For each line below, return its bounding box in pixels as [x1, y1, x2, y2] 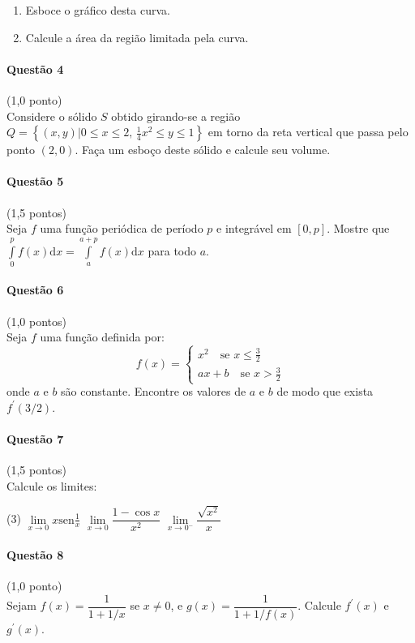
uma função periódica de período [40, 220, 203, 237]
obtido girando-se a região [111, 107, 241, 124]
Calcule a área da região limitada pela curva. [25, 28, 249, 45]
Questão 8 [6, 546, 64, 563]
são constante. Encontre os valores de [61, 383, 246, 400]
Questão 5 [6, 173, 64, 190]
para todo [148, 242, 197, 259]
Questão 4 [6, 60, 64, 77]
